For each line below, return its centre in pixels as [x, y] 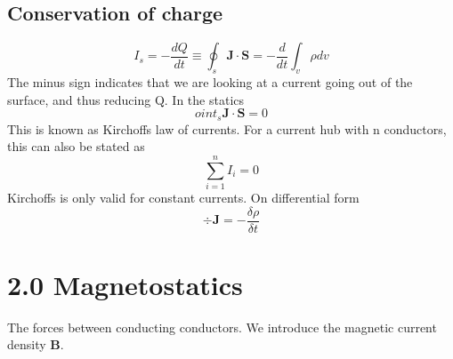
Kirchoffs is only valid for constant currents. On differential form [183, 197]
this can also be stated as [76, 146]
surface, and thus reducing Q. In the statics [125, 99]
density [27, 344]
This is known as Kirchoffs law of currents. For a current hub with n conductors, [227, 128]
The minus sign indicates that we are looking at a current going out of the [210, 82]
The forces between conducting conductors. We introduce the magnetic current [222, 327]
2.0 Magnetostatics [125, 284]
